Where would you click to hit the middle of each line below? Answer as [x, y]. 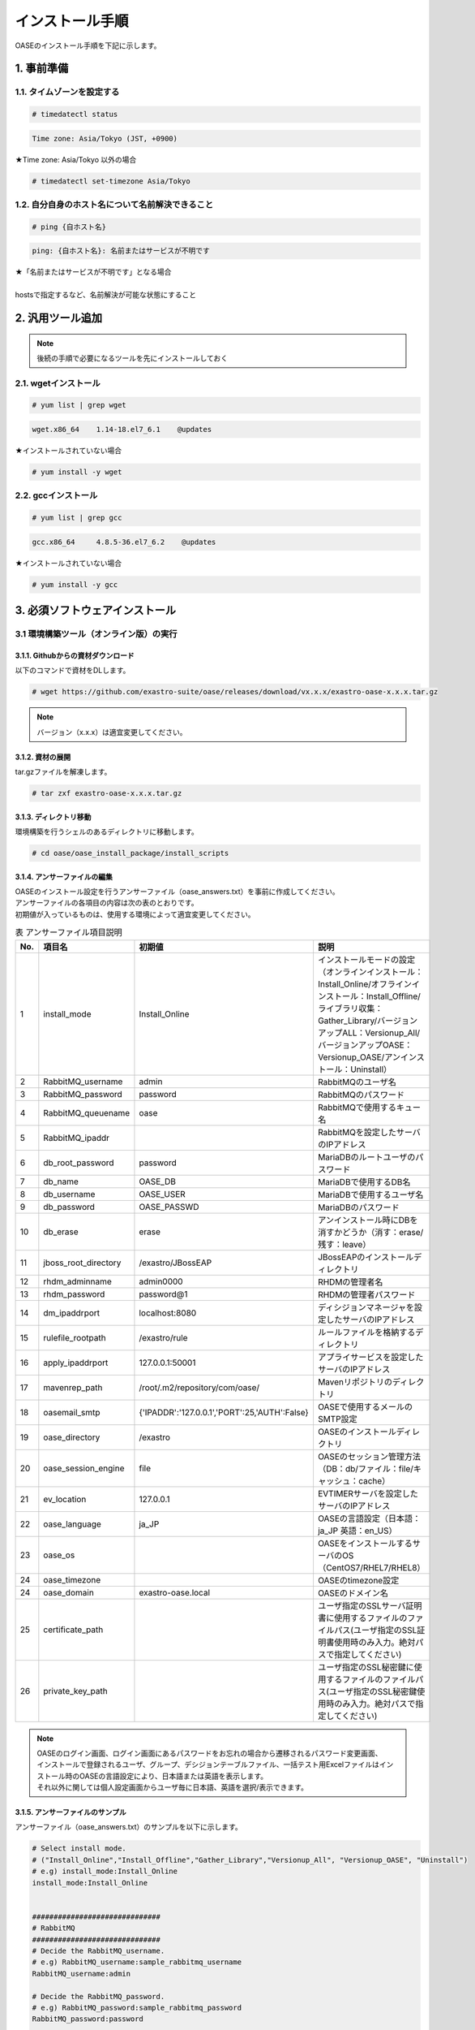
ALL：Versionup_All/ [381, 1033]
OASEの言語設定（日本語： [369, 1518]
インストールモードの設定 [366, 960]
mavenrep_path [73, 1387]
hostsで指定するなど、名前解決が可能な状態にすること [106, 295]
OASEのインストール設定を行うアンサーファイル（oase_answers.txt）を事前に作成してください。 [177, 891]
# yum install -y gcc [75, 584]
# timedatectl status [75, 114]
